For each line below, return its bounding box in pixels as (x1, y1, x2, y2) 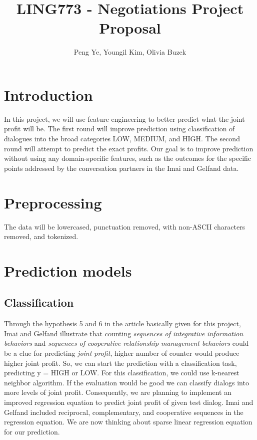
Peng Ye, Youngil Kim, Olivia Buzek (73, 47, 186, 57)
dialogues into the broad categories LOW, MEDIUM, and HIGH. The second (4, 133, 240, 144)
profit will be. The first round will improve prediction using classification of (4, 123, 235, 134)
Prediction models (4, 260, 132, 281)
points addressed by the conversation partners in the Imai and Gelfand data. (4, 162, 239, 173)
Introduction (4, 84, 93, 105)
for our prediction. (4, 426, 60, 436)
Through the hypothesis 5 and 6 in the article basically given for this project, (4, 318, 241, 329)
